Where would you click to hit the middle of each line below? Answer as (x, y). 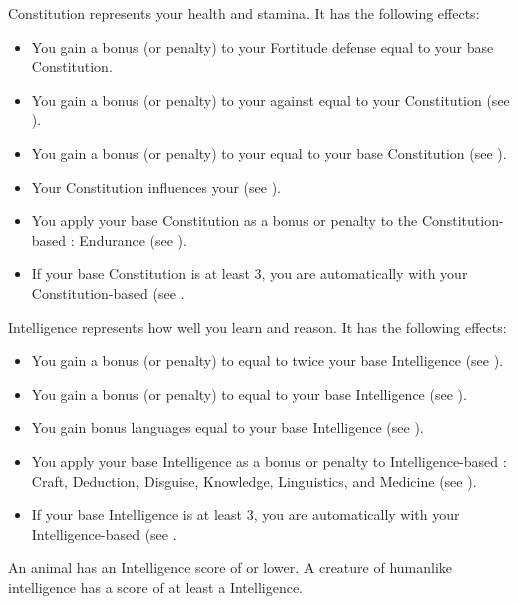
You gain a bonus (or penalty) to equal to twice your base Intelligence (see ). (267, 360)
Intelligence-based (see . (104, 533)
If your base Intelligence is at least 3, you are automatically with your (245, 514)
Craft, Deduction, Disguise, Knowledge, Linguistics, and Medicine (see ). (254, 480)
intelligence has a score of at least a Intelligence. (155, 586)
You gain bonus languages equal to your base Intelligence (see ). (227, 427)
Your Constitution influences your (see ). (156, 186)
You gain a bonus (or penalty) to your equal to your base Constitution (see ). (269, 152)
